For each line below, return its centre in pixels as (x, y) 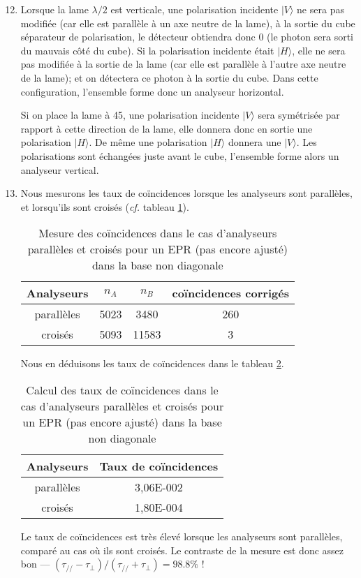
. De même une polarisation (148, 142)
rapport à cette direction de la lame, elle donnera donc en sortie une (167, 128)
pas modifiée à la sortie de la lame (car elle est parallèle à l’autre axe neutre (183, 64)
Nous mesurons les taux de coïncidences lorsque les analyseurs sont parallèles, (186, 193)
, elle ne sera (319, 50)
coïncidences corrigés (230, 293)
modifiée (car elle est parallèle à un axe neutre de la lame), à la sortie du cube (188, 23)
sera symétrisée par (299, 115)
